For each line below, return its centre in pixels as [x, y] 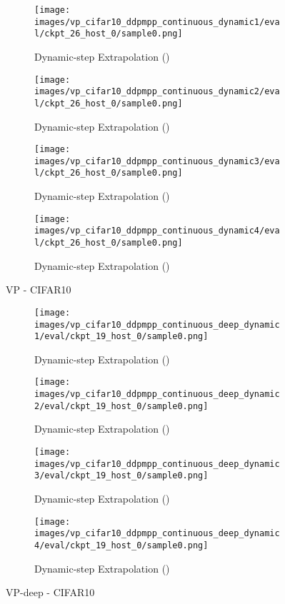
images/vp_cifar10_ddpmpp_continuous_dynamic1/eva [157, 22]
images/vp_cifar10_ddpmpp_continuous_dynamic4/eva [157, 231]
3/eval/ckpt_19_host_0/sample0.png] [121, 476]
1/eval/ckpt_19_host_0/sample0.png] [121, 337]
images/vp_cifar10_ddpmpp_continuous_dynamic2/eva [157, 92]
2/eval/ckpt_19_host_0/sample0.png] [121, 406]
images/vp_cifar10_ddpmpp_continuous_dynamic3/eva [157, 161]
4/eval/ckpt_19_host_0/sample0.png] [121, 545]
